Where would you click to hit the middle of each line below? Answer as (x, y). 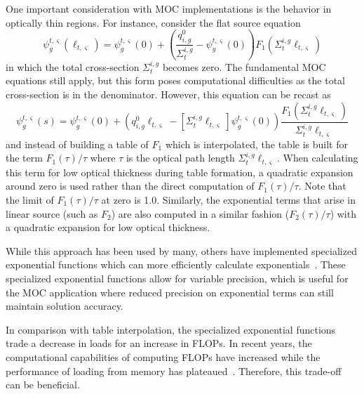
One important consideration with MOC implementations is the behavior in (169, 8)
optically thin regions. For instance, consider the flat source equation (153, 22)
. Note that (322, 186)
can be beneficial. (43, 385)
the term (24, 158)
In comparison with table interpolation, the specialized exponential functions (171, 329)
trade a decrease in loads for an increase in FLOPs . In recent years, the (159, 343)
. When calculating (318, 158)
